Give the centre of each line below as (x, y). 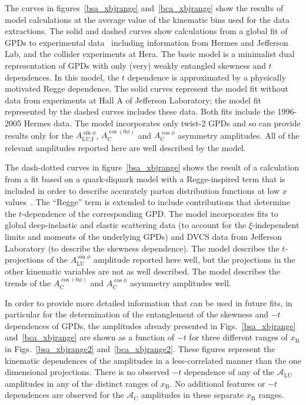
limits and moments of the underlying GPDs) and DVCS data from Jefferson (144, 236)
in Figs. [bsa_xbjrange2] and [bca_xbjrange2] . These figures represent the (140, 349)
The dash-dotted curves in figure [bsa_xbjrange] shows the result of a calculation (152, 167)
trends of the (28, 283)
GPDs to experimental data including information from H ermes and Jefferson (147, 42)
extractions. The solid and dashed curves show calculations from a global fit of (146, 31)
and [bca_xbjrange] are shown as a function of (90, 337)
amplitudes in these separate (192, 395)
